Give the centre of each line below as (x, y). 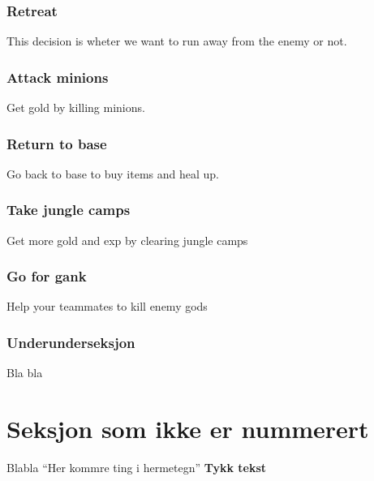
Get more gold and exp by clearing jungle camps (127, 240)
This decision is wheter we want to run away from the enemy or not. (177, 41)
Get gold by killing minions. (76, 107)
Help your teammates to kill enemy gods (107, 306)
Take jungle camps (69, 210)
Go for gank (47, 276)
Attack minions (58, 77)
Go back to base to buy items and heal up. (113, 173)
